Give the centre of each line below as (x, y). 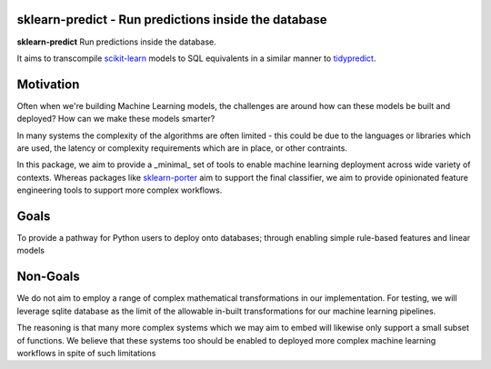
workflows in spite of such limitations (86, 353)
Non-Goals (49, 277)
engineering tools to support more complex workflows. (120, 190)
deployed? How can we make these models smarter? (116, 119)
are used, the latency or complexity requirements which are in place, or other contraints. (182, 148)
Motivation (48, 84)
